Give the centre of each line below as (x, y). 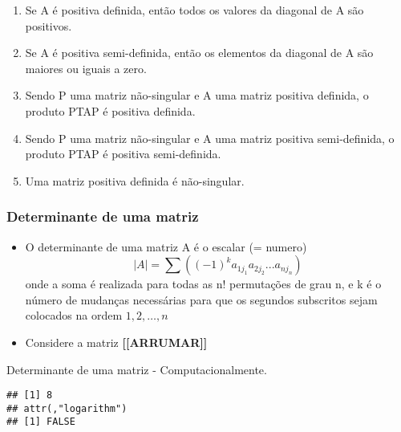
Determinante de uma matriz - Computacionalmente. (137, 369)
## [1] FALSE (41, 422)
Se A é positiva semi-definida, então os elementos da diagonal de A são (199, 53)
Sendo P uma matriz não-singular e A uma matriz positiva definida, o (197, 95)
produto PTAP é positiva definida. (110, 110)
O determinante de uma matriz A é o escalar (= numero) (166, 246)
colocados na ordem (74, 315)
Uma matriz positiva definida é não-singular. (135, 180)
